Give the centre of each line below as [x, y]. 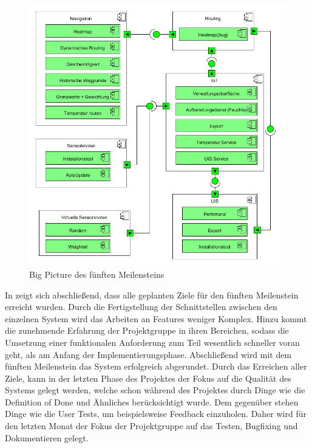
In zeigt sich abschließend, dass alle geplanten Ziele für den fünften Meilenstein [152, 295]
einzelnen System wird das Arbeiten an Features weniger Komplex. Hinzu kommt [156, 318]
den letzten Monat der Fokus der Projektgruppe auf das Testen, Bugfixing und [151, 426]
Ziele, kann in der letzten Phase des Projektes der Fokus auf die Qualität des [148, 378]
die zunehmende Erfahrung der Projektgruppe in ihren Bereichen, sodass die [147, 330]
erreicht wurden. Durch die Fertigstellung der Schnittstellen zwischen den [141, 307]
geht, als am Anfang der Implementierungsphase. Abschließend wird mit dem [148, 354]
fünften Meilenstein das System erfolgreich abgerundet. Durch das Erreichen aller [156, 366]
